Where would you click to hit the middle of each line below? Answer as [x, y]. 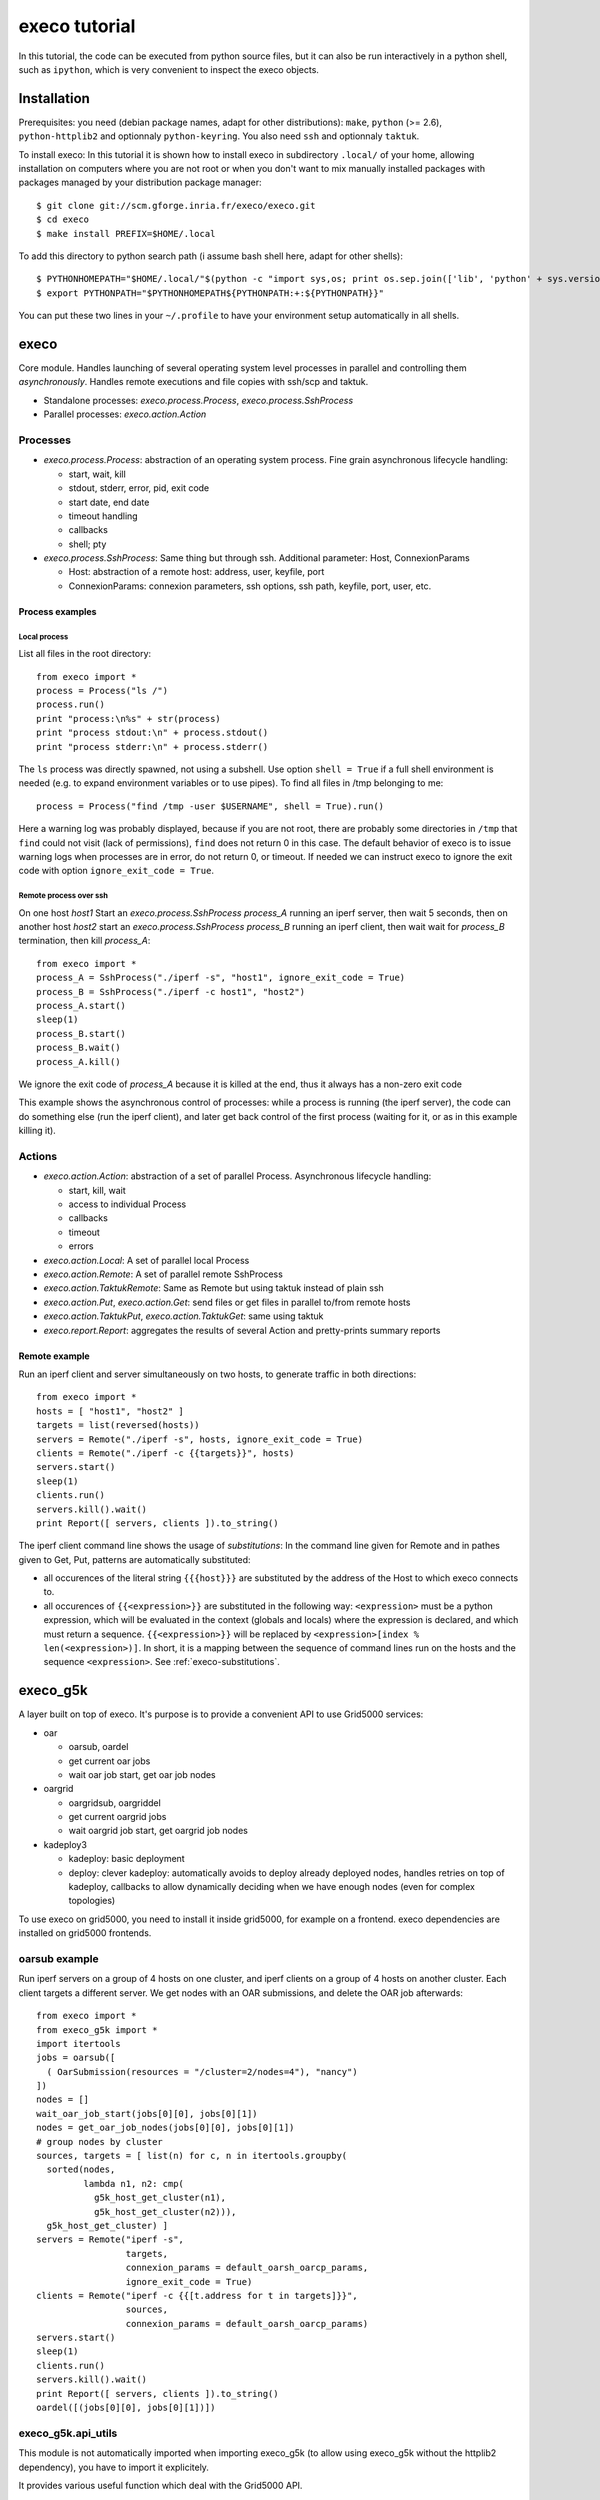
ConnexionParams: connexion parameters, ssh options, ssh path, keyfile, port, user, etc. [250, 586]
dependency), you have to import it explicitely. [114, 2467]
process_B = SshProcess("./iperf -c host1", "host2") [170, 991]
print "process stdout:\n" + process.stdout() [152, 733]
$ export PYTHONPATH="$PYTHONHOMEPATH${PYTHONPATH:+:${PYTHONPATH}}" [210, 293]
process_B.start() [81, 1033]
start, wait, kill [97, 474]
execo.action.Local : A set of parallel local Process [146, 1260]
